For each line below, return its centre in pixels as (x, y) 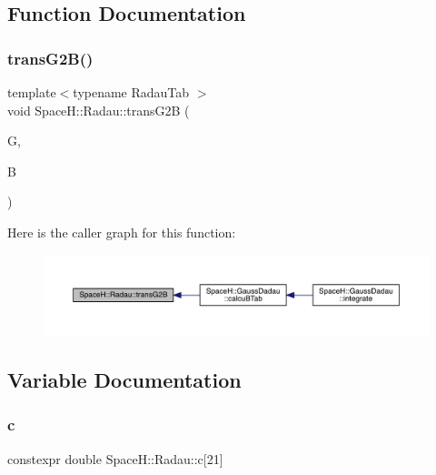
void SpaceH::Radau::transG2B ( (99, 110)
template (32, 92)
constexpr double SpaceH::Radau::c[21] (115, 458)
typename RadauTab (131, 92)
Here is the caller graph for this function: (122, 232)
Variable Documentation (124, 379)
